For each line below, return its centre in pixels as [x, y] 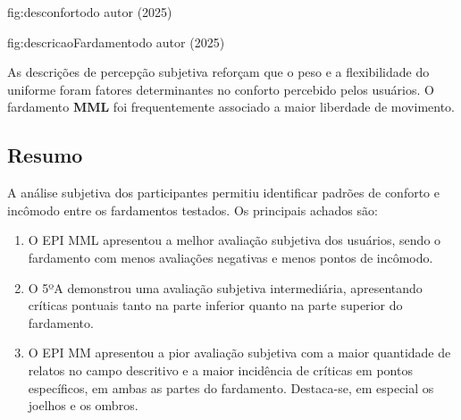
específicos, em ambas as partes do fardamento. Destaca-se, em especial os [231, 387]
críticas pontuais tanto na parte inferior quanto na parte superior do [215, 305]
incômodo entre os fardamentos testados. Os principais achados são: [193, 210]
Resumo [45, 155]
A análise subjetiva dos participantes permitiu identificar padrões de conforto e [223, 193]
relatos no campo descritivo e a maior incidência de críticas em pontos [220, 370]
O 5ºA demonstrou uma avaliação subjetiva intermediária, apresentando [225, 287]
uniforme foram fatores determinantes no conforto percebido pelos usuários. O [221, 89]
